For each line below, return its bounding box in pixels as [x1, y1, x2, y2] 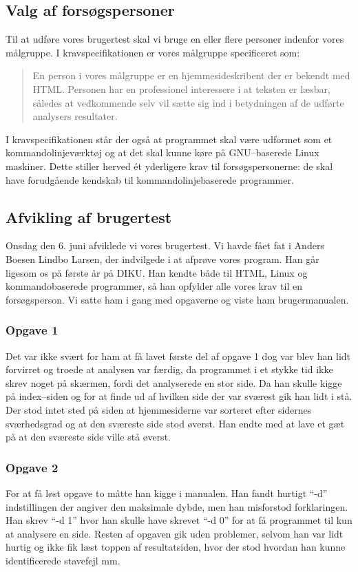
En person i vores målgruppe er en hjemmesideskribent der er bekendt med [32, 68, 350, 83]
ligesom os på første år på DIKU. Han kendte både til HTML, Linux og [6, 265, 308, 279]
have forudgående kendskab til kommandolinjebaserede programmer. [6, 172, 294, 187]
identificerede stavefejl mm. [6, 553, 120, 567]
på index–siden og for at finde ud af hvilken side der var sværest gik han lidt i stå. [6, 389, 352, 403]
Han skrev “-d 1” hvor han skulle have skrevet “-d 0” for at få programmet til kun [6, 513, 352, 527]
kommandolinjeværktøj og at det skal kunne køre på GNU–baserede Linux [6, 145, 319, 160]
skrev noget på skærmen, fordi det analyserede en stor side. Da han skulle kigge [6, 375, 342, 390]
